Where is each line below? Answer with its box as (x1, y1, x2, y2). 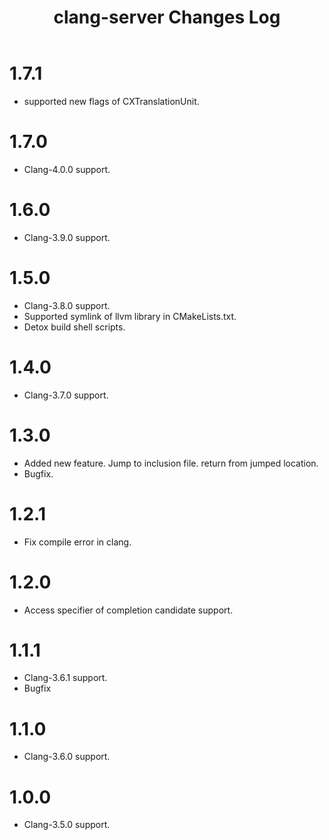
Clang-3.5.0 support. (23, 819, 111, 831)
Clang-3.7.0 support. (23, 389, 109, 401)
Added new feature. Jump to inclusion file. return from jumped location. (23, 457, 319, 469)
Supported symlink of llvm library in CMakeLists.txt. (23, 310, 237, 322)
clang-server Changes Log (53, 6, 281, 29)
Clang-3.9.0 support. (23, 231, 111, 243)
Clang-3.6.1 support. (23, 672, 108, 684)
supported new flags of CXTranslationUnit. (23, 95, 200, 107)
